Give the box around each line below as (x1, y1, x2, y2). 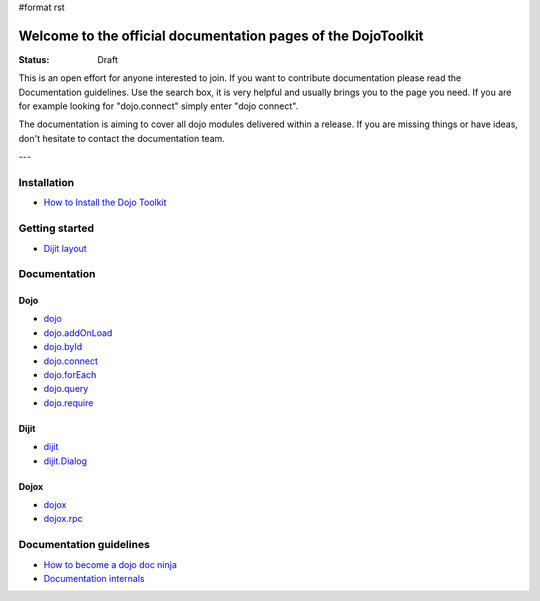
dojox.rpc (43, 513, 84, 525)
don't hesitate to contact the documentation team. (18, 132, 225, 144)
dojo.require (43, 396, 94, 409)
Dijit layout (43, 242, 87, 254)
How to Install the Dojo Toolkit (43, 196, 167, 209)
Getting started (18, 221, 95, 235)
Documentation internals (43, 572, 145, 584)
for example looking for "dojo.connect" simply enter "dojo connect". (18, 100, 299, 112)
